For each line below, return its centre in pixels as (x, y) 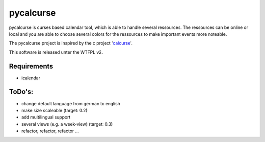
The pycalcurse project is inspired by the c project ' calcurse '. (71, 43)
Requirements (31, 66)
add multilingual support (46, 117)
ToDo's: (21, 92)
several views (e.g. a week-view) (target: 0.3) (67, 124)
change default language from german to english (71, 103)
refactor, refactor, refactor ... (50, 131)
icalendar (31, 78)
